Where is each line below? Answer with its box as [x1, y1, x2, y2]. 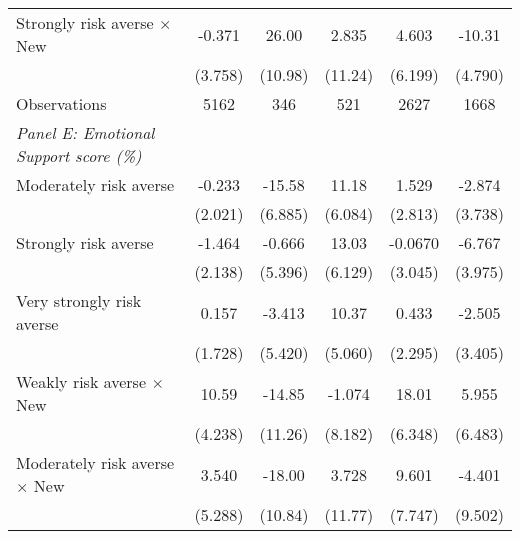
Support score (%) [16, 144, 142, 167]
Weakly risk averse [16, 370, 147, 393]
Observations [16, 92, 107, 115]
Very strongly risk [16, 289, 142, 312]
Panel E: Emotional [16, 121, 155, 144]
